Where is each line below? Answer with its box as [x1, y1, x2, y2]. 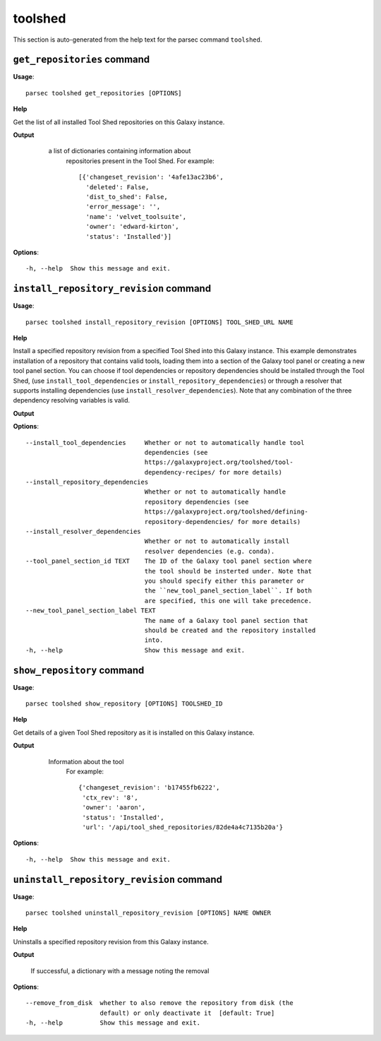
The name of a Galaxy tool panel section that [144, 617, 308, 624]
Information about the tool [48, 757, 124, 766]
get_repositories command [13, 54, 150, 66]
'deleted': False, [85, 183, 150, 191]
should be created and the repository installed [144, 626, 316, 634]
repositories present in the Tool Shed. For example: [66, 156, 214, 165]
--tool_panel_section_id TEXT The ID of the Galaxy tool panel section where [25, 557, 313, 565]
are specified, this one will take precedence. [144, 597, 313, 605]
